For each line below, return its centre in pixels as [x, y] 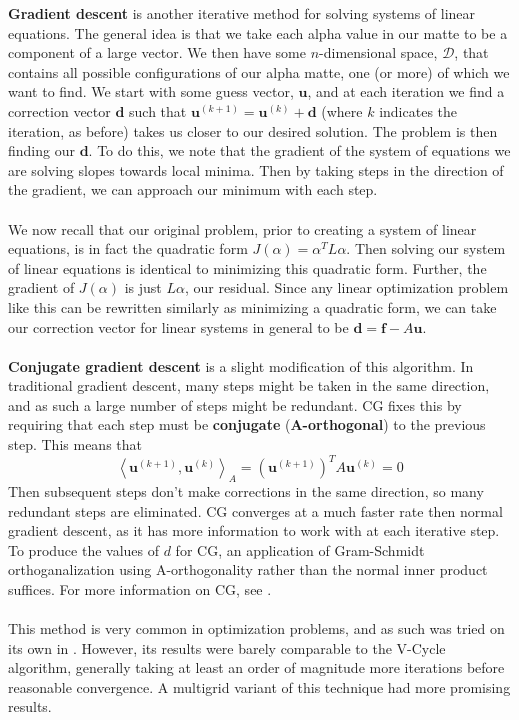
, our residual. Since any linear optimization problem [347, 287]
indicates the [418, 110]
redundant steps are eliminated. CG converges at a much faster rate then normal [255, 510]
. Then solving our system [426, 248]
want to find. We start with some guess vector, [151, 91]
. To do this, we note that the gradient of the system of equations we [299, 150]
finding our [41, 150]
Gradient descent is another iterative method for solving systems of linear [242, 13]
